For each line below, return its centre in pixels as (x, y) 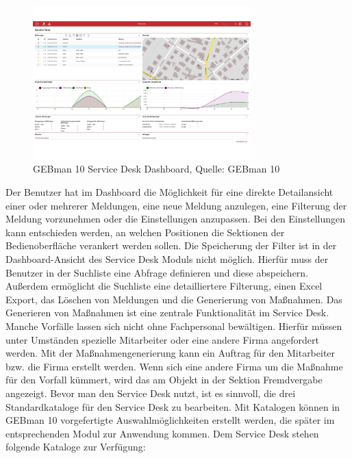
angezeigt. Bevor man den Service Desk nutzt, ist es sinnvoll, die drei (151, 393)
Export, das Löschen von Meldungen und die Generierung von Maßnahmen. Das (174, 299)
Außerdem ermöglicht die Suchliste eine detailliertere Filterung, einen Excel (164, 286)
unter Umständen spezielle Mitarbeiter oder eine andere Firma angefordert (163, 339)
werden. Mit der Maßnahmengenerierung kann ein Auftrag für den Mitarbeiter (171, 353)
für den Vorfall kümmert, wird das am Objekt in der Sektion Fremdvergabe (164, 380)
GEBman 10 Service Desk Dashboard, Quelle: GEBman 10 (156, 169)
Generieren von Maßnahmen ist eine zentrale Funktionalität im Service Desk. (167, 313)
